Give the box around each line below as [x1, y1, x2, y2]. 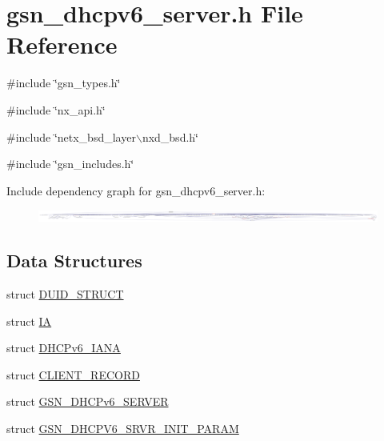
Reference [6, 28, 118, 61]
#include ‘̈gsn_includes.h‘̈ [6, 155, 134, 172]
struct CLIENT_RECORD [6, 366, 140, 383]
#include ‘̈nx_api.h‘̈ [6, 101, 106, 118]
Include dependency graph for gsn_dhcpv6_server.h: [6, 182, 266, 198]
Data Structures [6, 248, 142, 273]
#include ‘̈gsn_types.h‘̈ [6, 74, 121, 91]
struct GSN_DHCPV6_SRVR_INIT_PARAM [6, 420, 239, 437]
